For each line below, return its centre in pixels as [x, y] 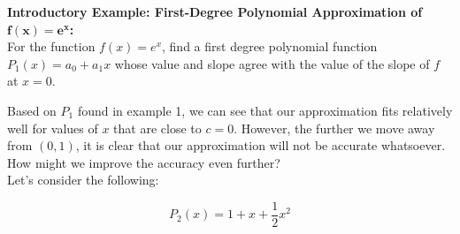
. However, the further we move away [334, 128]
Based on [32, 110]
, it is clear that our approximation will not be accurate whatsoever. [261, 145]
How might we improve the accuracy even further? [144, 162]
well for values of [53, 128]
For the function [51, 46]
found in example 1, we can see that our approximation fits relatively [265, 110]
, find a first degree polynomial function [270, 46]
